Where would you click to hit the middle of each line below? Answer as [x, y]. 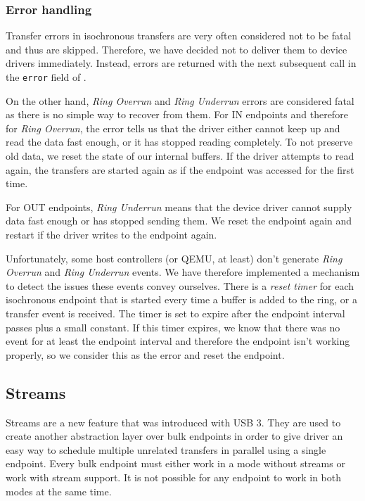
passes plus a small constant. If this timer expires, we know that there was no [173, 327]
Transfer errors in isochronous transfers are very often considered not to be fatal [179, 36]
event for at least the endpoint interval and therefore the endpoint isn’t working [178, 341]
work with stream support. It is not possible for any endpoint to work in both [174, 477]
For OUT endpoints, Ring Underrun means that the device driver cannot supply [179, 207]
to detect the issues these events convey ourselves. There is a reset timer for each [180, 285]
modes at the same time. [59, 491]
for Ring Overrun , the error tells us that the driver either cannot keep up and [173, 128]
